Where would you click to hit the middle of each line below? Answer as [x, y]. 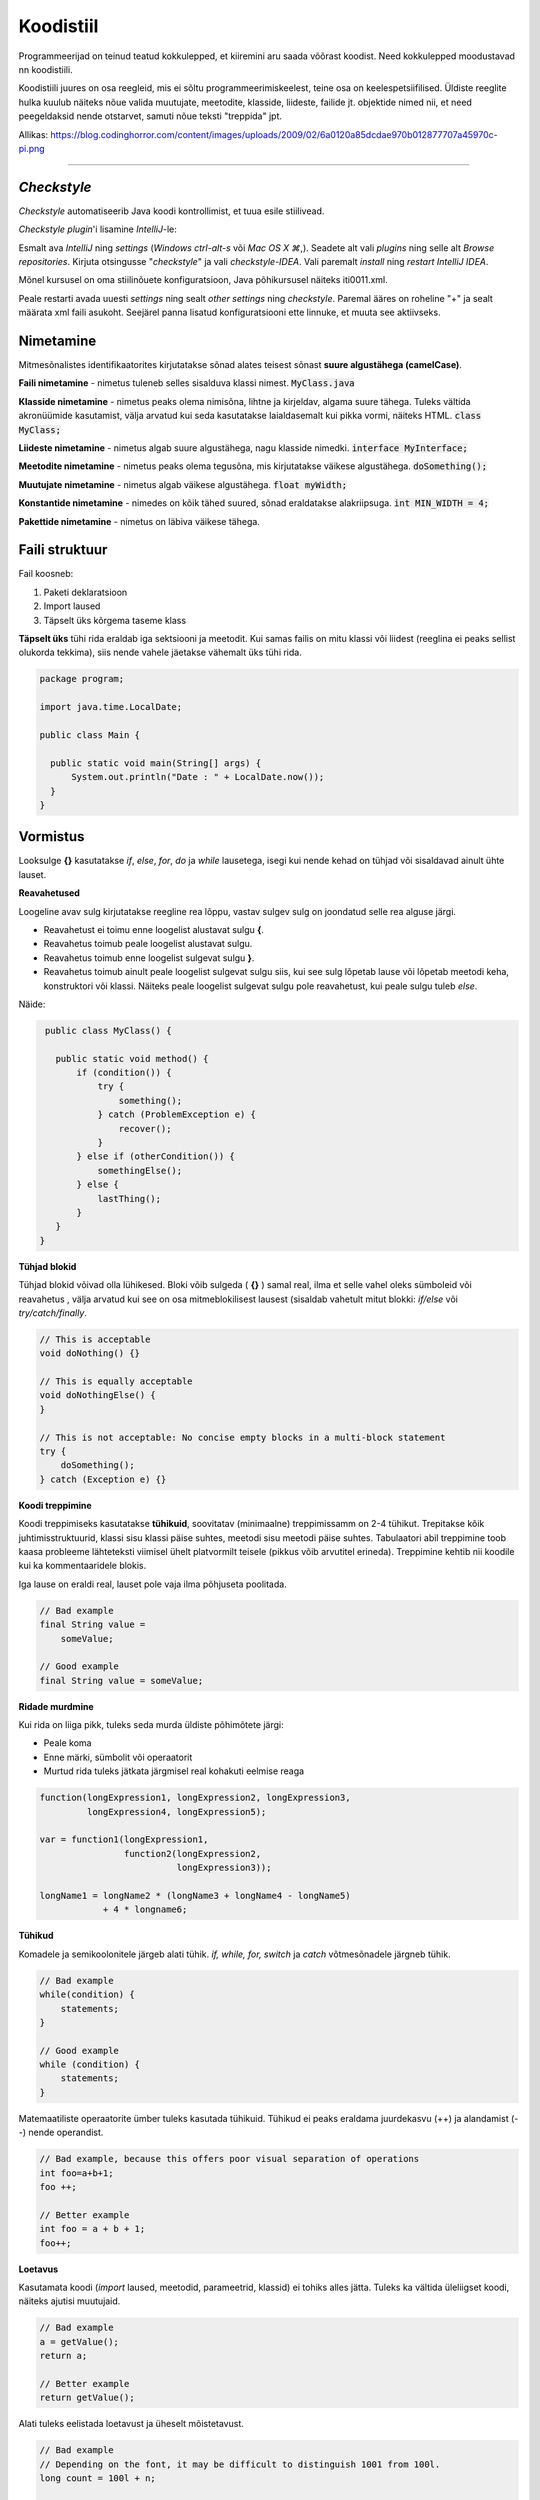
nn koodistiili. [46, 69]
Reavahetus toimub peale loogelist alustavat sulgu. [148, 944]
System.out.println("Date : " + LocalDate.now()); [198, 777]
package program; [82, 679]
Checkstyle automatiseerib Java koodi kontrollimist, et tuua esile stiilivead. [171, 211]
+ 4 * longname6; [145, 1909]
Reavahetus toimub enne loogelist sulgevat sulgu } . [149, 957]
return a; [63, 2356]
